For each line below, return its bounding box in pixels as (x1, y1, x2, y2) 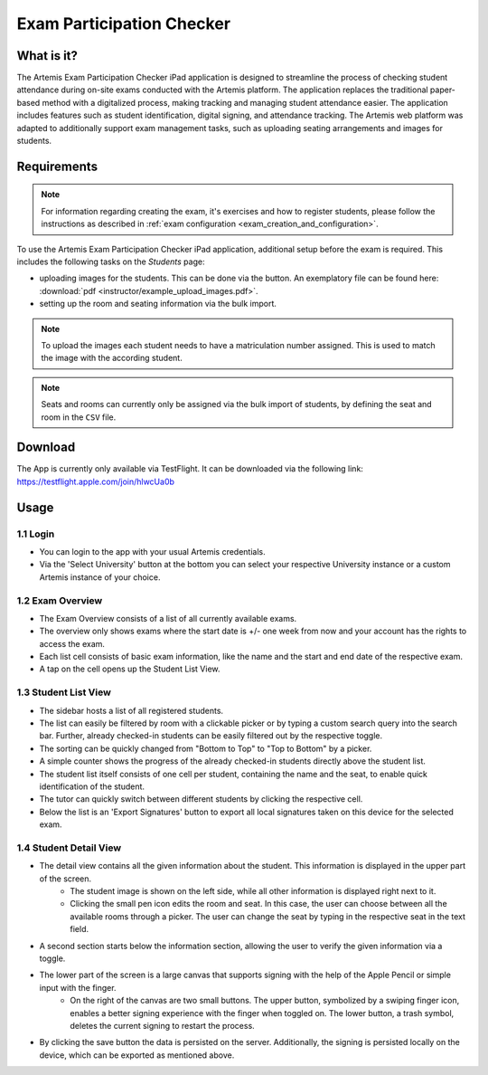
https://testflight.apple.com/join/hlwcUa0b (16, 476, 175, 487)
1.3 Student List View (16, 686, 112, 699)
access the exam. (39, 638, 106, 649)
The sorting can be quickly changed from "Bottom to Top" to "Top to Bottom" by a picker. (39, 743, 372, 754)
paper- (429, 84, 456, 95)
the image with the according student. (41, 353, 183, 364)
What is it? (16, 48, 79, 63)
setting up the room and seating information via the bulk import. (39, 299, 277, 309)
